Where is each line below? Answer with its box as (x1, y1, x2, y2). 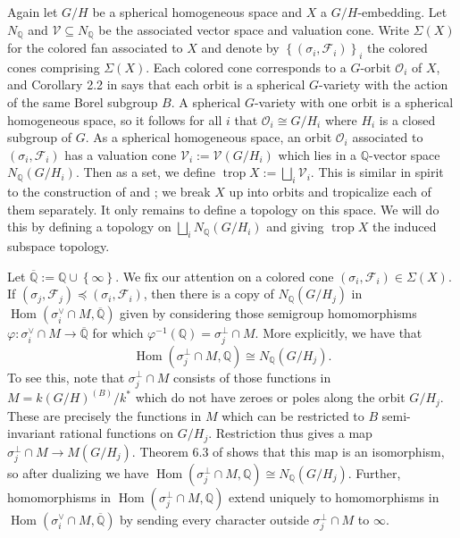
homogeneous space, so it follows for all (7, 110, 222, 129)
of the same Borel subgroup (7, 93, 158, 112)
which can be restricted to (222, 406, 364, 425)
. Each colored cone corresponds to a (146, 57, 347, 76)
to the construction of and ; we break (7, 182, 211, 201)
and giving (266, 217, 324, 236)
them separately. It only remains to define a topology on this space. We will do (7, 199, 439, 218)
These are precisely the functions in (7, 406, 202, 425)
